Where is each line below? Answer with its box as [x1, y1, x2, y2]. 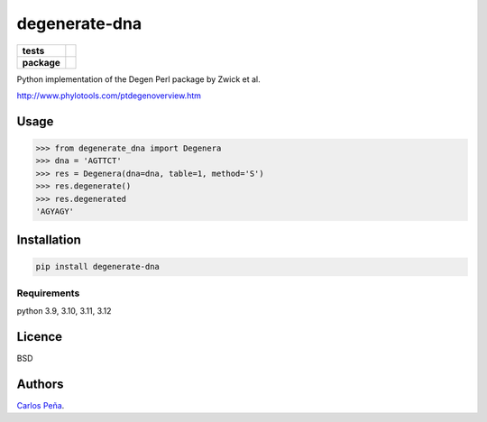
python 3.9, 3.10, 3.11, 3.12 [16, 306, 112, 316]
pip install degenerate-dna [35, 261, 160, 272]
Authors [16, 376, 64, 391]
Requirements [16, 287, 80, 299]
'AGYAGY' [35, 206, 75, 216]
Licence [16, 329, 63, 344]
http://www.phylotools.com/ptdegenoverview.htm [16, 90, 202, 101]
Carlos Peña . [16, 400, 65, 411]
